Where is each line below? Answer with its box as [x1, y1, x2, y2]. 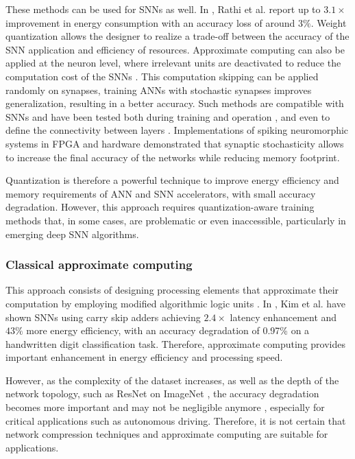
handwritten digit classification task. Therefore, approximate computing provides [5, 336, 345, 351]
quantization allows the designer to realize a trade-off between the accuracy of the [5, 29, 350, 43]
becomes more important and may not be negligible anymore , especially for [5, 400, 325, 414]
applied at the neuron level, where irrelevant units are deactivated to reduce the [5, 56, 341, 70]
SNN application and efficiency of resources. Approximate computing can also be [5, 42, 345, 56]
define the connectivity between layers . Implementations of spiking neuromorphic [5, 123, 349, 137]
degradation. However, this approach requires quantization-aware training [5, 200, 315, 214]
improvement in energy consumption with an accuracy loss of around [5, 15, 295, 30]
